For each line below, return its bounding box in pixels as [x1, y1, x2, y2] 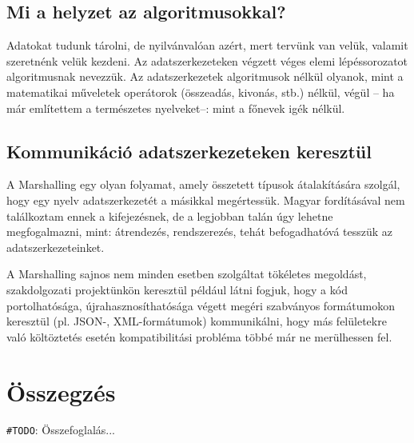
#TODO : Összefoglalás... [6, 421, 115, 438]
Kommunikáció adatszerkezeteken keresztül [6, 138, 372, 163]
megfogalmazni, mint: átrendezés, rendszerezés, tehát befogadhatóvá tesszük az [6, 223, 393, 240]
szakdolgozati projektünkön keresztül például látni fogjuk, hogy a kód [6, 281, 348, 297]
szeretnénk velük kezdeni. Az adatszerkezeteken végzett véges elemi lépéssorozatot [6, 52, 408, 69]
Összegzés [6, 375, 116, 408]
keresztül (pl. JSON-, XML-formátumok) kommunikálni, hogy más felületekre [6, 313, 387, 329]
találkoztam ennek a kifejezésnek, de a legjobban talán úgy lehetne [6, 207, 333, 224]
